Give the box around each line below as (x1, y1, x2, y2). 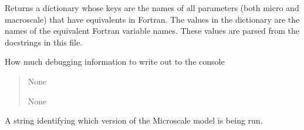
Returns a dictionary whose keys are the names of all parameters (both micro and (5, 2, 299, 13)
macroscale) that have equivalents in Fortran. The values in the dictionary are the (5, 13, 300, 25)
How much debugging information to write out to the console (5, 55, 225, 68)
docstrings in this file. (5, 36, 83, 48)
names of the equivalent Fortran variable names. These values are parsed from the (5, 24, 300, 37)
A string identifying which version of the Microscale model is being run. (5, 114, 263, 127)
